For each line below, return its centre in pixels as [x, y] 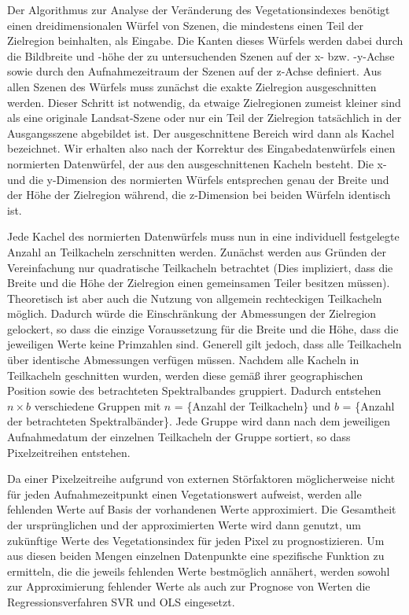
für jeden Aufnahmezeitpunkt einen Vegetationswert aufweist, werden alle [184, 493]
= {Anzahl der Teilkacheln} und [252, 405]
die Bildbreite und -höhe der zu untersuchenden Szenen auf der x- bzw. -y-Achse [201, 55]
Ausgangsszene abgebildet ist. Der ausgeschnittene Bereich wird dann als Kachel [201, 133]
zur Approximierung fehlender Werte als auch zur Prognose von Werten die [189, 586]
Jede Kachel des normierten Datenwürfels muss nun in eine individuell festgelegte [203, 236]
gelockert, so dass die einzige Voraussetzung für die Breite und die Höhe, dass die [203, 328]
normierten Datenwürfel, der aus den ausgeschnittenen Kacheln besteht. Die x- [197, 163]
